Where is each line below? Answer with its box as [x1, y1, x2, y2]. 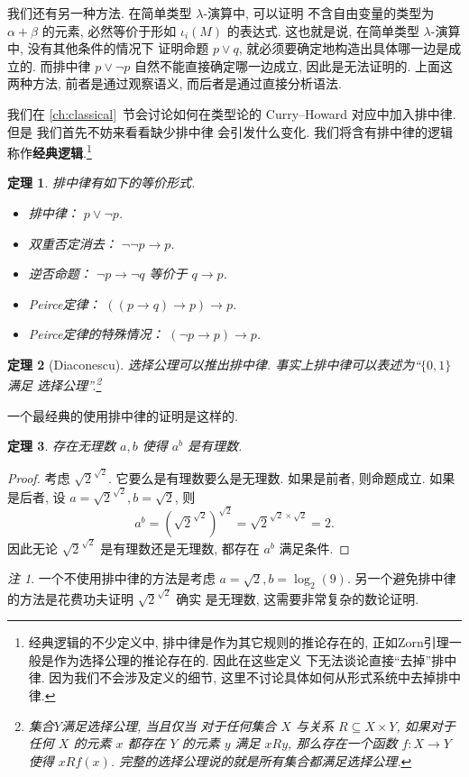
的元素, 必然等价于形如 [41, 21, 177, 40]
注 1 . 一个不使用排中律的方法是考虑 [7, 569, 216, 588]
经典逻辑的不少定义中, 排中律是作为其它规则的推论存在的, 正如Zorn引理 [28, 633, 449, 652]
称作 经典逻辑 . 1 [7, 141, 92, 161]
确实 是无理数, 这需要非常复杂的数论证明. [176, 589, 419, 608]
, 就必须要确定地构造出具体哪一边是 [238, 39, 449, 58]
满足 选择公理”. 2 [7, 373, 102, 395]
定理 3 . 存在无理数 [7, 436, 115, 455]
